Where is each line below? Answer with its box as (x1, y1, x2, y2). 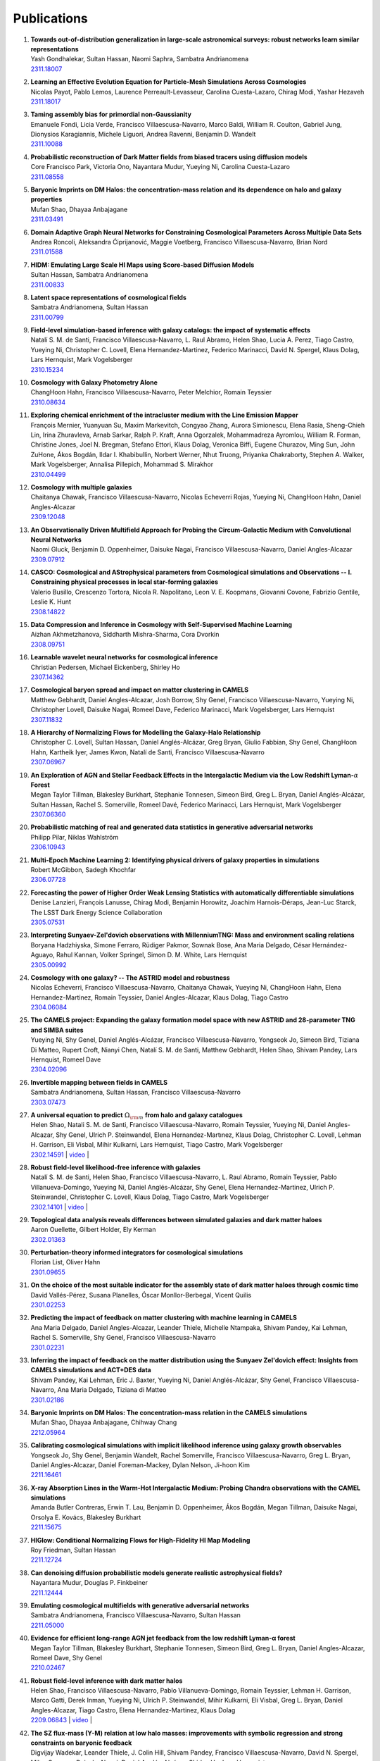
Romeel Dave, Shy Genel (30, 1653, 102, 1662)
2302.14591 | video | (30, 1150, 89, 1159)
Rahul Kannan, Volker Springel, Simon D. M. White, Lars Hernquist (56, 951, 248, 959)
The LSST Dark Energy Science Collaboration (30, 908, 163, 916)
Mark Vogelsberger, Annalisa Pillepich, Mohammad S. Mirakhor (30, 460, 214, 468)
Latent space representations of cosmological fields (30, 293, 186, 301)
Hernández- (312, 940, 348, 949)
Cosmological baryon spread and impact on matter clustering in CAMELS (30, 685, 249, 694)
